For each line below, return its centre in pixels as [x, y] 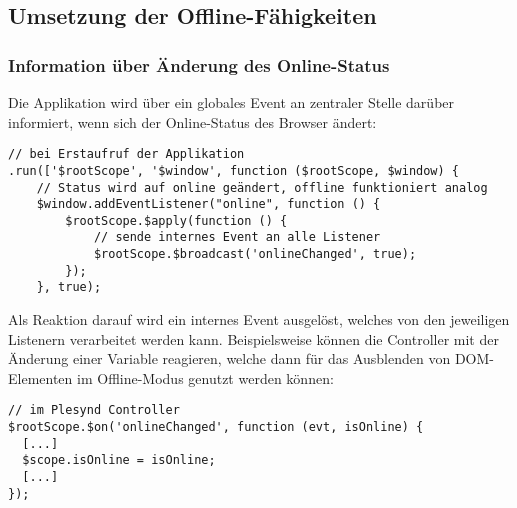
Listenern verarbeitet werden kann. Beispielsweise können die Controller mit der [253, 338]
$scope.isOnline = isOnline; [119, 460]
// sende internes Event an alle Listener [237, 237]
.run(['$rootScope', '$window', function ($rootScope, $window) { [234, 170]
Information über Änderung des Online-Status [199, 64]
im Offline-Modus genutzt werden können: [205, 377]
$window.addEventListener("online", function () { [208, 204]
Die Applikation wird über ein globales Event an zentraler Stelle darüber [231, 102]
